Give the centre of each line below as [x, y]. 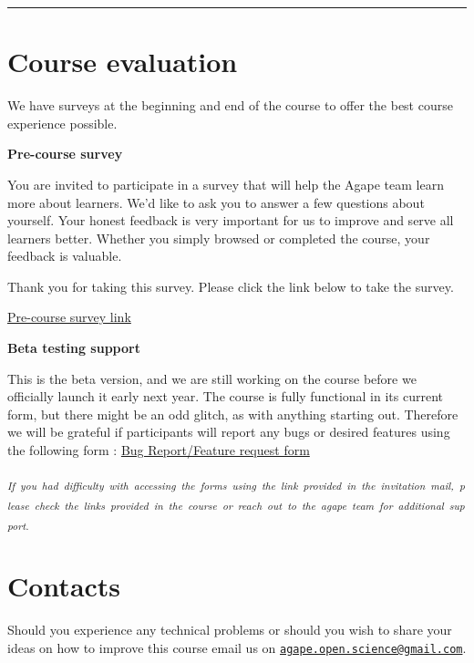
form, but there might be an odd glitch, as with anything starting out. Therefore [233, 414]
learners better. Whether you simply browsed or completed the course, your [219, 238]
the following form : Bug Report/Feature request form [159, 450]
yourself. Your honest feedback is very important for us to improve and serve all [231, 220]
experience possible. [62, 123]
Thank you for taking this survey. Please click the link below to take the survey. [231, 286]
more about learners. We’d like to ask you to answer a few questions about [216, 202]
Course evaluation [123, 62]
